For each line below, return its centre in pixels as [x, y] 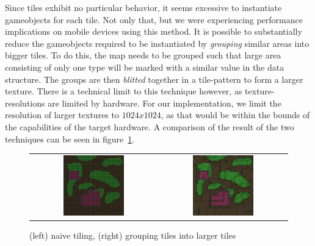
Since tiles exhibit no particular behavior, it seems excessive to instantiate [143, 7]
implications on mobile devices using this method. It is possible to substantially [154, 31]
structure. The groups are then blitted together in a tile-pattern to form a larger [154, 79]
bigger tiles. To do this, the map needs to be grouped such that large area [143, 55]
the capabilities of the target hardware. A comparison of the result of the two [150, 126]
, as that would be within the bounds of [235, 115]
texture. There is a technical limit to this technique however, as [124, 91]
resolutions [25, 103]
